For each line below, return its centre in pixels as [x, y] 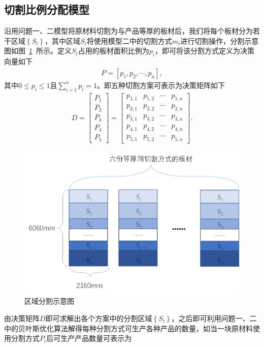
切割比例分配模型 [47, 9]
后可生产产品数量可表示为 [89, 338]
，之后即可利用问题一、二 [214, 318]
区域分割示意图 [49, 301]
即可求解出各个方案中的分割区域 [99, 318]
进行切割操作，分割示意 [220, 40]
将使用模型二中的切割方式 [129, 40]
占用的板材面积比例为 [113, 51]
